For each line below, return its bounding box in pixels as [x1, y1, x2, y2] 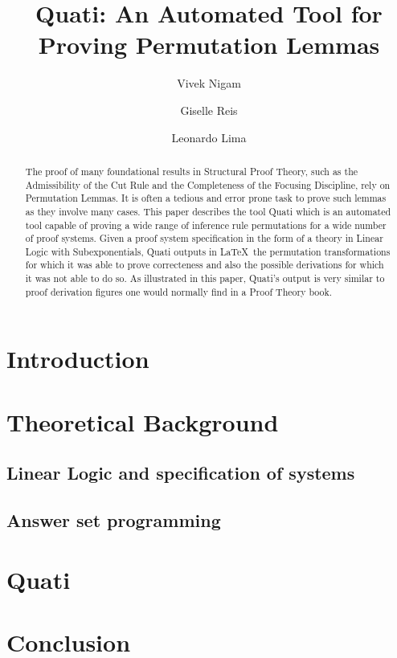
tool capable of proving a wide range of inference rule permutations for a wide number [25, 218, 387, 231]
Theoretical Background [6, 405, 279, 438]
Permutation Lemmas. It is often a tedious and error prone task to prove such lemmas [25, 191, 387, 205]
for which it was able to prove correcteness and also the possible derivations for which [25, 258, 384, 272]
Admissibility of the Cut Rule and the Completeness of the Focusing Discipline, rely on [25, 178, 391, 191]
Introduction [6, 342, 149, 375]
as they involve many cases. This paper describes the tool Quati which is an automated [25, 204, 391, 218]
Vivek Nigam [177, 75, 241, 92]
